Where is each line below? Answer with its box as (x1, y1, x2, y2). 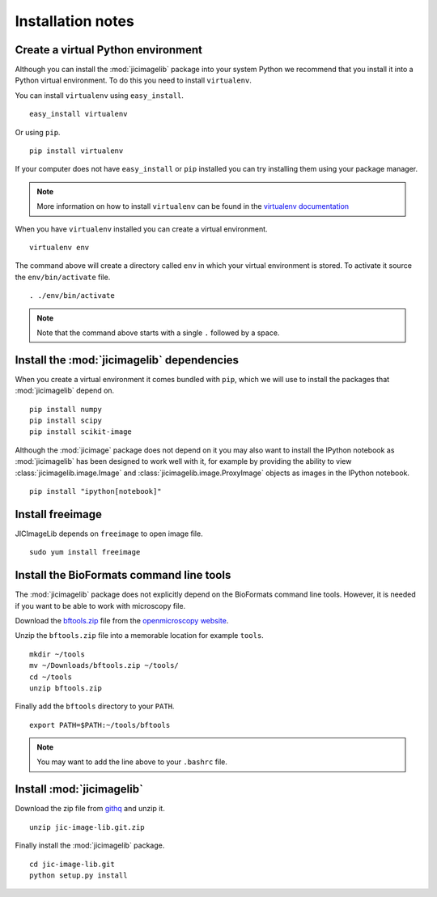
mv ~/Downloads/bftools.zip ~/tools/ (29, 661, 180, 670)
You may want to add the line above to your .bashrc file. (36, 757, 228, 767)
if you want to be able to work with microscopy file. (15, 601, 186, 610)
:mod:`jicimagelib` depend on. (15, 385, 115, 396)
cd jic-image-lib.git (29, 859, 115, 869)
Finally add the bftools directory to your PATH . (15, 701, 175, 712)
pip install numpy (29, 405, 103, 414)
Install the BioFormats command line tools (15, 568, 231, 582)
